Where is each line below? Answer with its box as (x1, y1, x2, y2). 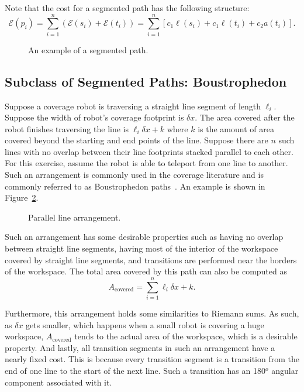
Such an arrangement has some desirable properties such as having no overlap (5, 231, 284, 243)
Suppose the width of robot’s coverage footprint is (5, 111, 184, 123)
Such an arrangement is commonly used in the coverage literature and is (5, 169, 264, 181)
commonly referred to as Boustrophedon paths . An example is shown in (5, 180, 265, 192)
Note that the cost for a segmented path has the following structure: (5, 2, 250, 13)
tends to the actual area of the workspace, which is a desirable (74, 330, 298, 342)
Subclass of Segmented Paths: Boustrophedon (5, 72, 287, 90)
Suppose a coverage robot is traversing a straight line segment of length (5, 99, 261, 112)
